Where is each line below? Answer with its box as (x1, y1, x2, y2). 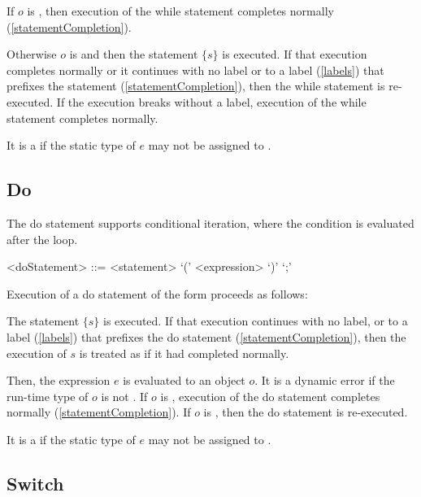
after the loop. (7, 230, 78, 247)
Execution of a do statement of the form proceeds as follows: (7, 285, 308, 302)
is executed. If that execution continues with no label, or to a (103, 312, 408, 329)
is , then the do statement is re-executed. (203, 403, 408, 421)
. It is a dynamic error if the (254, 372, 395, 389)
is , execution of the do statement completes (160, 387, 380, 404)
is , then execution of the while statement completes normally (27, 2, 334, 19)
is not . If (101, 387, 148, 404)
